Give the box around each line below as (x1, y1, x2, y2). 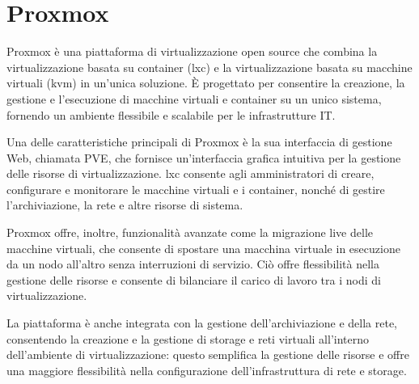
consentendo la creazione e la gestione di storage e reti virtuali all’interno (6, 330, 370, 347)
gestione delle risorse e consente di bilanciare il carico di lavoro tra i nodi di (6, 271, 381, 288)
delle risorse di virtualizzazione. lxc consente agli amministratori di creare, (6, 165, 375, 182)
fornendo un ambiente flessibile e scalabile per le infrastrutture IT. (6, 106, 336, 123)
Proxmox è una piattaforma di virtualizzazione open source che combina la (6, 43, 378, 60)
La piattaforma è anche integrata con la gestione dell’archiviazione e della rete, (6, 314, 398, 331)
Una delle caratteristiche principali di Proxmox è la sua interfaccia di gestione (6, 133, 392, 150)
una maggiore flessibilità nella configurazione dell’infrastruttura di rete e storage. (6, 361, 407, 378)
